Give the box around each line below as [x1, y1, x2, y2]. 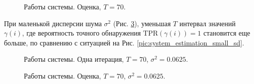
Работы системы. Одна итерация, [24, 54, 124, 64]
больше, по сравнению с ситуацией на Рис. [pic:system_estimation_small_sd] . [4, 37, 245, 47]
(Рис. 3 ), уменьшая [113, 18, 171, 28]
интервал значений [179, 18, 236, 28]
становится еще [203, 28, 251, 38]
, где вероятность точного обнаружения [22, 28, 141, 38]
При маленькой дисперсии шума [4, 18, 102, 28]
